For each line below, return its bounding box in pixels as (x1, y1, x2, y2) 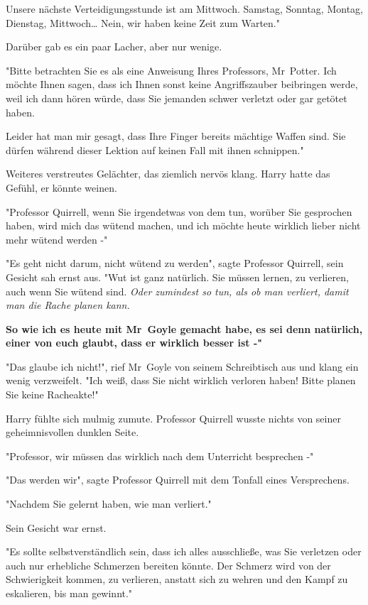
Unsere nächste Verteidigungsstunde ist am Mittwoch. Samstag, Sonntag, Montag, (6, 1, 363, 16)
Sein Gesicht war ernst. (6, 520, 107, 535)
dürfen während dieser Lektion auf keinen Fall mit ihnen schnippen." (6, 142, 304, 157)
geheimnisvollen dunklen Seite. (6, 425, 139, 440)
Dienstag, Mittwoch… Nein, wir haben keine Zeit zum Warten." (6, 15, 280, 30)
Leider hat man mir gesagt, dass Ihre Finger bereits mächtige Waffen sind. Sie (6, 129, 346, 143)
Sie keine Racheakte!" (6, 387, 99, 402)
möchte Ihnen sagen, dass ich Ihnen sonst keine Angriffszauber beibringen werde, (6, 77, 358, 92)
